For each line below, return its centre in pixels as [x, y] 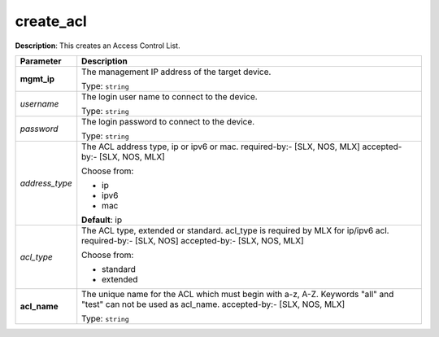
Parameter [41, 61]
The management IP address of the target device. [176, 72]
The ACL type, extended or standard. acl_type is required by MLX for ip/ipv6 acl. [235, 230]
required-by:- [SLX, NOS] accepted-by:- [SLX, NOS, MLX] [193, 240]
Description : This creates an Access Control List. [98, 46]
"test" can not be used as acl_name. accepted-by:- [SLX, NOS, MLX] [213, 304]
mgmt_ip [37, 79]
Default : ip [102, 220]
